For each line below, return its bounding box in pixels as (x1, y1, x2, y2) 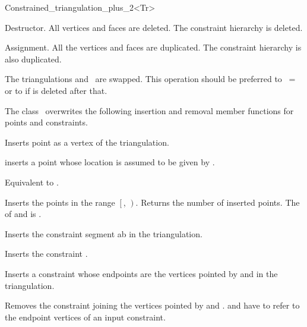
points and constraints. (5, 116, 88, 128)
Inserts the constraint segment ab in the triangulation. (5, 227, 202, 240)
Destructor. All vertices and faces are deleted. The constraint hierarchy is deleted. (5, 21, 303, 33)
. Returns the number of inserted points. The (135, 196, 300, 208)
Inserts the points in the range (5, 196, 115, 208)
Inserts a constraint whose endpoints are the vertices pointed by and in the (5, 267, 278, 279)
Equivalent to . (5, 175, 59, 188)
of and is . (5, 207, 42, 220)
